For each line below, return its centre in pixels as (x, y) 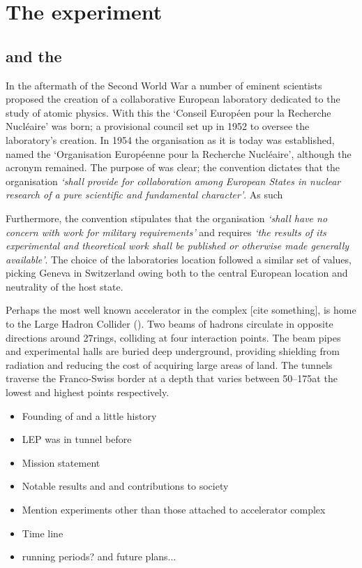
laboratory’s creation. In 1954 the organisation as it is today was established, (170, 139)
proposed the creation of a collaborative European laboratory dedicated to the (173, 99)
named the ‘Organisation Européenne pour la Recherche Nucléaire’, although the (179, 153)
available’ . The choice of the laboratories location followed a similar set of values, (179, 259)
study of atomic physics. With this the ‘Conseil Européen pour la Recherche (168, 112)
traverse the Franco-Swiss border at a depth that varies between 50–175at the (172, 378)
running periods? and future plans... (99, 556)
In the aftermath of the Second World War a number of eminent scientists (164, 85)
